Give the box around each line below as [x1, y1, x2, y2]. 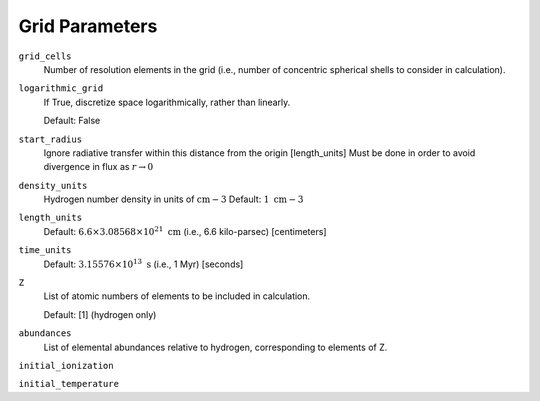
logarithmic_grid [18, 83, 104, 94]
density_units [18, 180, 88, 191]
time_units [18, 245, 72, 256]
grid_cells [18, 50, 72, 62]
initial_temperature [18, 378, 120, 390]
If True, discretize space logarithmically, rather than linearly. [43, 96, 291, 108]
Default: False [43, 115, 101, 127]
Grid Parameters [18, 15, 158, 37]
